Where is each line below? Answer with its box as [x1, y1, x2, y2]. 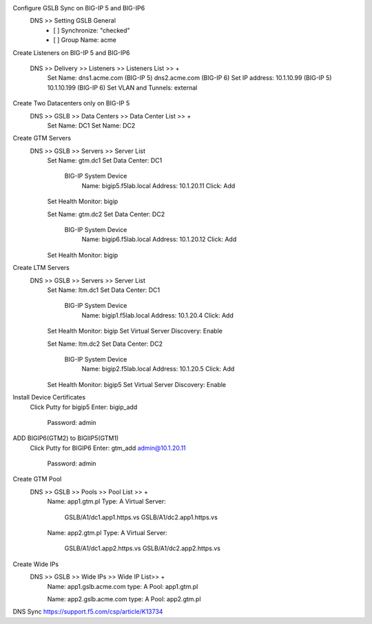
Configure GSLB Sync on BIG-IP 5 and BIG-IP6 [12, 4, 145, 12]
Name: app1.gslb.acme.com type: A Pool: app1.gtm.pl [47, 582, 198, 590]
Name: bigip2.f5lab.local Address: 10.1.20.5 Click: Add [81, 365, 235, 373]
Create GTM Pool [12, 475, 62, 483]
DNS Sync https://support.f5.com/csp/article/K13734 [12, 607, 163, 616]
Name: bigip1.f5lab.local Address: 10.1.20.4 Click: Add [81, 311, 234, 320]
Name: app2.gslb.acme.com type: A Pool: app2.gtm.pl [47, 594, 201, 603]
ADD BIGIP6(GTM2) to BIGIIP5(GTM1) [12, 434, 119, 442]
